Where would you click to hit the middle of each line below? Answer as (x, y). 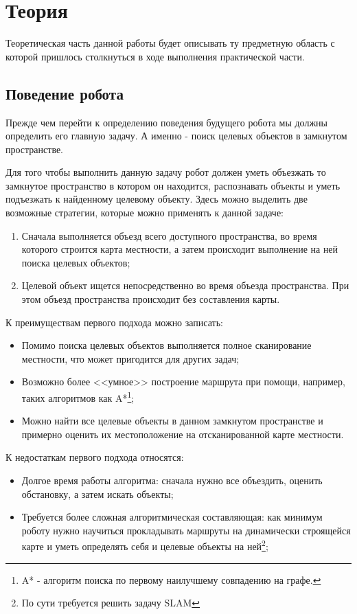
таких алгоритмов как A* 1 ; (78, 397)
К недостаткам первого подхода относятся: (95, 457)
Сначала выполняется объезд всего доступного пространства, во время (169, 235)
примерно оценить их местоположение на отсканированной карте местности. (183, 434)
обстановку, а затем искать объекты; (97, 493)
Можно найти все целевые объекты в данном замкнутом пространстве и (172, 421)
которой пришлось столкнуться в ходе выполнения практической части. (155, 56)
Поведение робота (65, 93)
